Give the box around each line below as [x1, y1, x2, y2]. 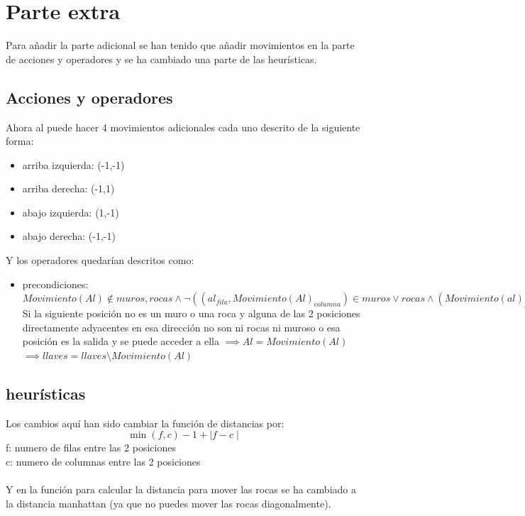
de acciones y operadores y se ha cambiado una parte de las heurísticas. [6, 51, 317, 66]
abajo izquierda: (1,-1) [22, 204, 119, 219]
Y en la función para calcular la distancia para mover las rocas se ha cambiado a [6, 482, 356, 497]
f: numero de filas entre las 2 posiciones [6, 440, 176, 455]
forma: [6, 133, 34, 148]
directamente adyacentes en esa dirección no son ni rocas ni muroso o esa [22, 319, 341, 334]
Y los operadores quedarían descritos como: [6, 253, 194, 268]
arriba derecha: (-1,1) [22, 181, 115, 196]
